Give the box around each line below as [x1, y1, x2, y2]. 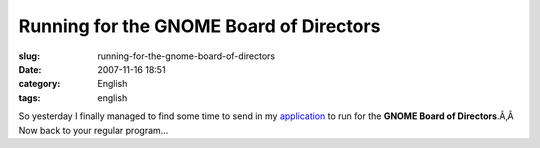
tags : [18, 91, 41, 104]
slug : [18, 50, 40, 62]
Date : [18, 63, 42, 75]
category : [18, 78, 61, 90]
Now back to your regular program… [18, 124, 169, 136]
